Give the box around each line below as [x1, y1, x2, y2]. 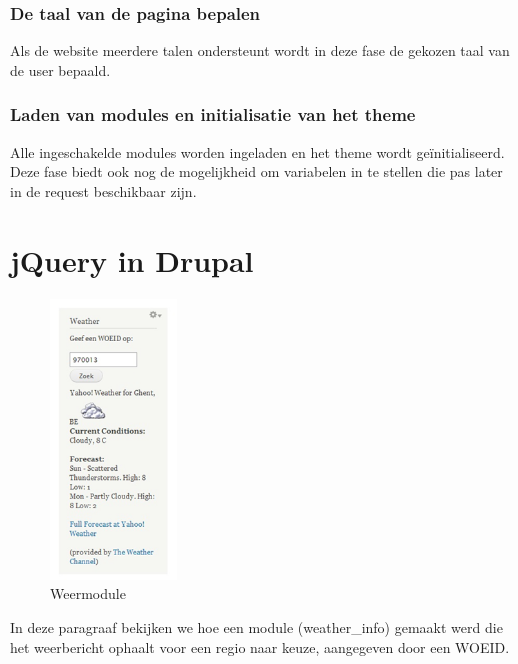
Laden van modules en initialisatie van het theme [10, 102, 416, 127]
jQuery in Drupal [10, 239, 254, 280]
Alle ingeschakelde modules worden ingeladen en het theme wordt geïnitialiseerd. [10, 141, 505, 162]
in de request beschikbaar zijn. [10, 180, 197, 201]
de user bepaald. [10, 59, 111, 80]
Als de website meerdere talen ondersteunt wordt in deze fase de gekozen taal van [10, 40, 510, 61]
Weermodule [50, 583, 126, 604]
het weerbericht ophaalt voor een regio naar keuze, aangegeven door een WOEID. [10, 636, 510, 657]
